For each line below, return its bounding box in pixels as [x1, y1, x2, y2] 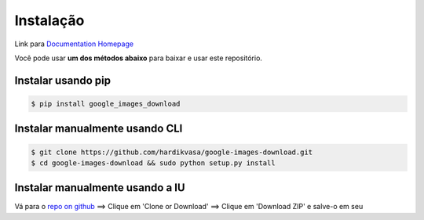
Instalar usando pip [14, 74, 111, 87]
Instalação [14, 12, 85, 29]
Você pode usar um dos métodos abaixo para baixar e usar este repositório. [14, 53, 263, 63]
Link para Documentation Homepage [14, 39, 133, 49]
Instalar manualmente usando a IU [14, 181, 185, 195]
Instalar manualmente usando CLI [14, 122, 183, 135]
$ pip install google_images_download [31, 99, 181, 108]
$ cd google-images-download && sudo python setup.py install [31, 158, 276, 168]
